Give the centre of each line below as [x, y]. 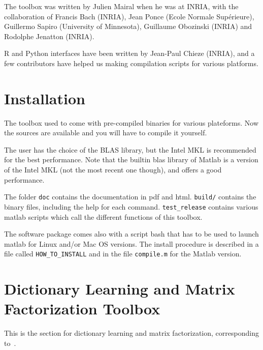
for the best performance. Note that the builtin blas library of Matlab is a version [131, 159]
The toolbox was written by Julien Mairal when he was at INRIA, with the [121, 6]
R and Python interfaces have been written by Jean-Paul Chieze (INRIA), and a [129, 53]
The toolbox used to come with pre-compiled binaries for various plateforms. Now [131, 122]
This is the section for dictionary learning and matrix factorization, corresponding [131, 333]
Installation [45, 98]
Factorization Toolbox [82, 309]
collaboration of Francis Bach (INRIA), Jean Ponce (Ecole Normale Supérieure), [129, 16]
